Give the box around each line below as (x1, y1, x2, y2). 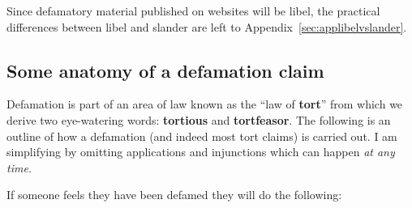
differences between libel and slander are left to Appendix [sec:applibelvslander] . (6, 18, 407, 35)
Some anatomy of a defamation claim (6, 57, 324, 83)
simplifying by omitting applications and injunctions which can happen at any (6, 143, 395, 160)
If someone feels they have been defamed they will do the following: (6, 186, 342, 203)
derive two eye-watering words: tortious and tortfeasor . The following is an (6, 111, 391, 128)
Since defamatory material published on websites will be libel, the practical (6, 2, 380, 19)
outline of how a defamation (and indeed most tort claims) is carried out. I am (6, 127, 397, 144)
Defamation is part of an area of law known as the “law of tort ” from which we (6, 96, 403, 112)
